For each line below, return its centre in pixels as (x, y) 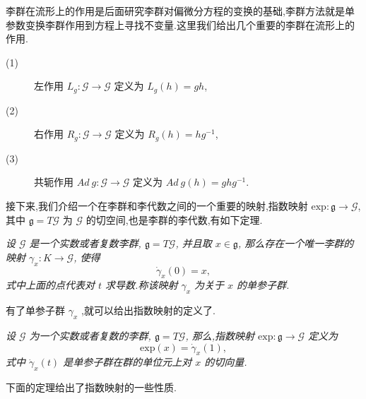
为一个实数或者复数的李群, (90, 336)
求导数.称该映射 (142, 285)
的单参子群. (263, 285)
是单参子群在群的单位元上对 (128, 362)
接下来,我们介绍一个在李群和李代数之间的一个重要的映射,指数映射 (157, 206)
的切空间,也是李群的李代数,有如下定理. (174, 219)
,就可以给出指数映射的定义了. (148, 310)
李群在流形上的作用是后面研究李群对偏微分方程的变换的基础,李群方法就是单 (180, 11)
